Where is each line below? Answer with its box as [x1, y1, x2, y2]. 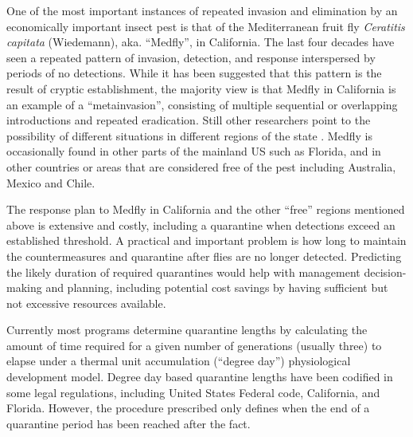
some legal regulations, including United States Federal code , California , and [6, 384, 380, 400]
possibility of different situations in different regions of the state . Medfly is [6, 127, 372, 144]
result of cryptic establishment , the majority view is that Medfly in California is [6, 80, 396, 96]
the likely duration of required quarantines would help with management [6, 263, 360, 280]
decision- [364, 263, 407, 280]
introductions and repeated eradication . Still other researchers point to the [6, 112, 371, 128]
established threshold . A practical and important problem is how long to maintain [6, 232, 407, 249]
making [6, 279, 42, 296]
